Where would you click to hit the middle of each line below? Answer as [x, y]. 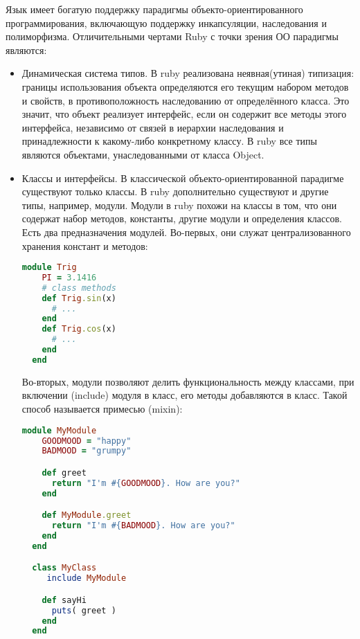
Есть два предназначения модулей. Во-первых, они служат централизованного [186, 232]
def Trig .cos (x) [79, 329]
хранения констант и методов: [85, 245]
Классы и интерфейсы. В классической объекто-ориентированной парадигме [183, 178]
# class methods [79, 288]
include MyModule [87, 578]
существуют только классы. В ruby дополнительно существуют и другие [175, 191]
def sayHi [64, 600]
